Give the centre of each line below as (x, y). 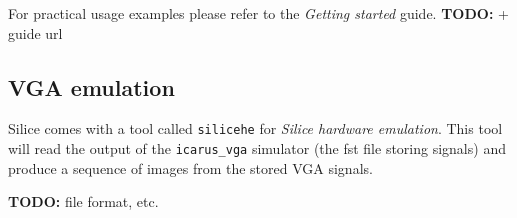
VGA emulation (91, 86)
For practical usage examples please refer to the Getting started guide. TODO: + (258, 13)
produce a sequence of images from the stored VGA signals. (190, 167)
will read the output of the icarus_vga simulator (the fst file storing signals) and (257, 148)
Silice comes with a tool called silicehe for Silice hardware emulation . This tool (255, 128)
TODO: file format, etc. (83, 201)
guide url (35, 32)
